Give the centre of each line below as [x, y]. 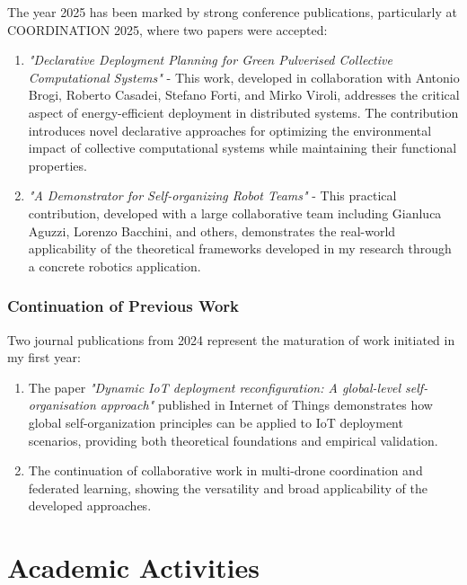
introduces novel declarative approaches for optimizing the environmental [230, 130]
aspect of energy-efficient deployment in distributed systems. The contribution [243, 112]
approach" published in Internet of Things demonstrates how [266, 405]
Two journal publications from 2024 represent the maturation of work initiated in [231, 339]
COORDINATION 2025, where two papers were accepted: [167, 29]
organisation [62, 405]
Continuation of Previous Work [123, 306]
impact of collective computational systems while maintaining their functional [242, 148]
